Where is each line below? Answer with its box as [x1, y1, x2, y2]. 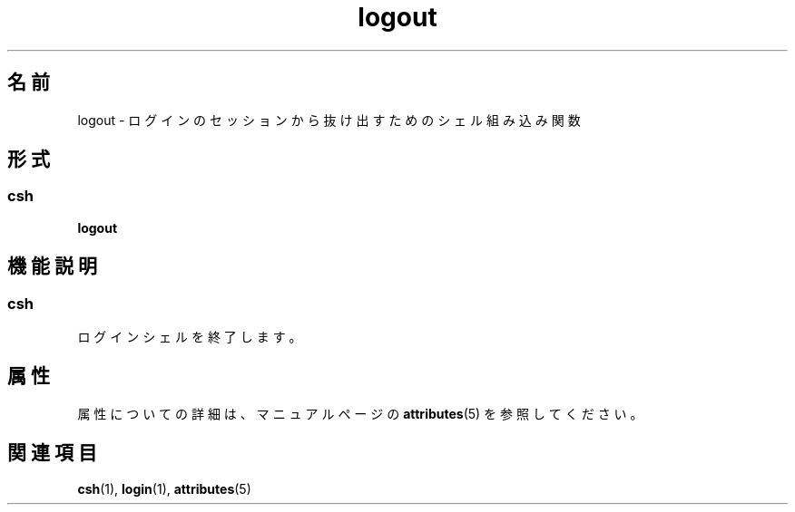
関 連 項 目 [7, 441, 97, 465]
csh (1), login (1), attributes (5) [77, 480, 251, 497]
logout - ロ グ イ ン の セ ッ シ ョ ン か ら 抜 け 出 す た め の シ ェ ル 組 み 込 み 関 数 [77, 111, 581, 128]
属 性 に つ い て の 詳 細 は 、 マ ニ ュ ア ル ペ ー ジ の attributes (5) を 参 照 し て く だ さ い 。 [77, 405, 643, 421]
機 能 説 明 [7, 255, 97, 278]
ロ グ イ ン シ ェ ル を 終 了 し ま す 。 [77, 329, 302, 345]
